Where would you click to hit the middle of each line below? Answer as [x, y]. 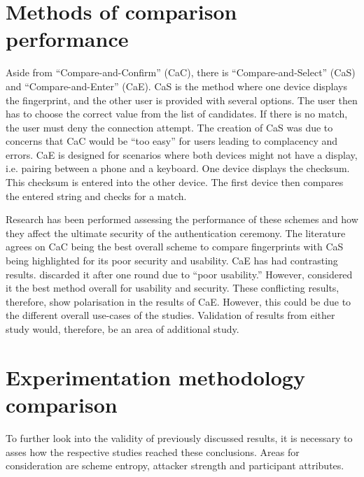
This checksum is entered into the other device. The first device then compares [175, 182]
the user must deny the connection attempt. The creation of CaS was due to [169, 127]
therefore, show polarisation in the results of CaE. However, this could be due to [178, 301]
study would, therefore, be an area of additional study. [122, 329]
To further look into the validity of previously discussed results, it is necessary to [179, 437]
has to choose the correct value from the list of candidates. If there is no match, [177, 114]
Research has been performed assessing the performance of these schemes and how [182, 219]
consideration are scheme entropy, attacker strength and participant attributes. [175, 465]
